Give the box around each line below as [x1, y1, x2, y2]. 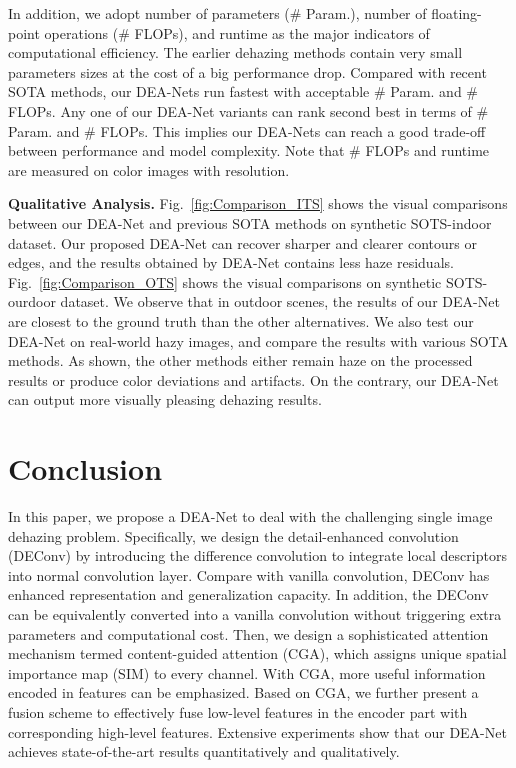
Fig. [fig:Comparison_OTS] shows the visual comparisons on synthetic [8, 271, 442, 292]
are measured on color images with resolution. [8, 159, 290, 180]
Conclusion [8, 448, 163, 489]
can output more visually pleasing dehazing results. [8, 389, 322, 410]
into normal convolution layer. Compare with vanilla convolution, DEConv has [8, 564, 490, 585]
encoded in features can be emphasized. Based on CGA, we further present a [8, 682, 479, 703]
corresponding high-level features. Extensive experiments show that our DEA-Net [8, 721, 507, 742]
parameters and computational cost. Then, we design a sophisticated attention [8, 623, 489, 644]
